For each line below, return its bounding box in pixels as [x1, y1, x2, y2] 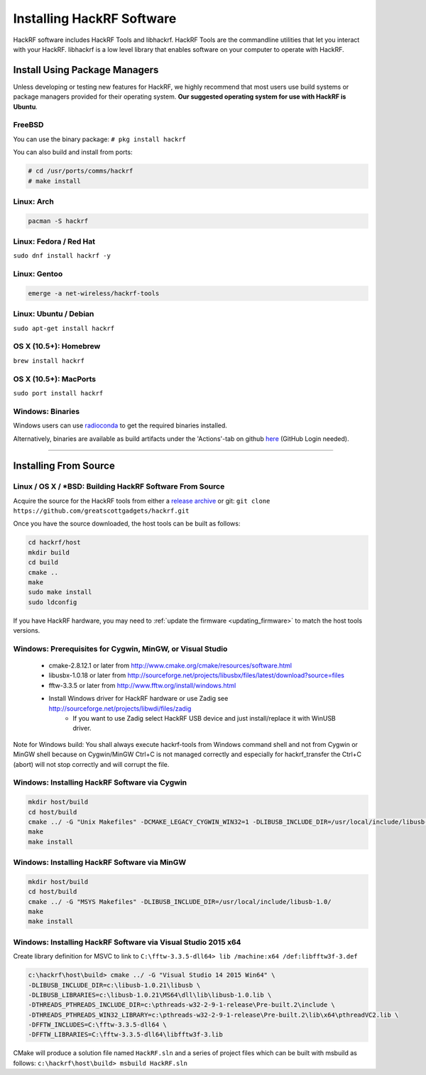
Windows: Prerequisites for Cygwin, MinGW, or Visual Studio [13, 643, 228, 653]
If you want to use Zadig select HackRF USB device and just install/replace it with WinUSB [72, 714, 337, 723]
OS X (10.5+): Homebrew [13, 342, 101, 351]
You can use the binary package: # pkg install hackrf [13, 135, 186, 143]
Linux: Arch [13, 196, 55, 206]
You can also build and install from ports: [13, 148, 133, 156]
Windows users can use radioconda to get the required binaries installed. [13, 421, 227, 430]
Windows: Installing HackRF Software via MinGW [13, 858, 187, 868]
